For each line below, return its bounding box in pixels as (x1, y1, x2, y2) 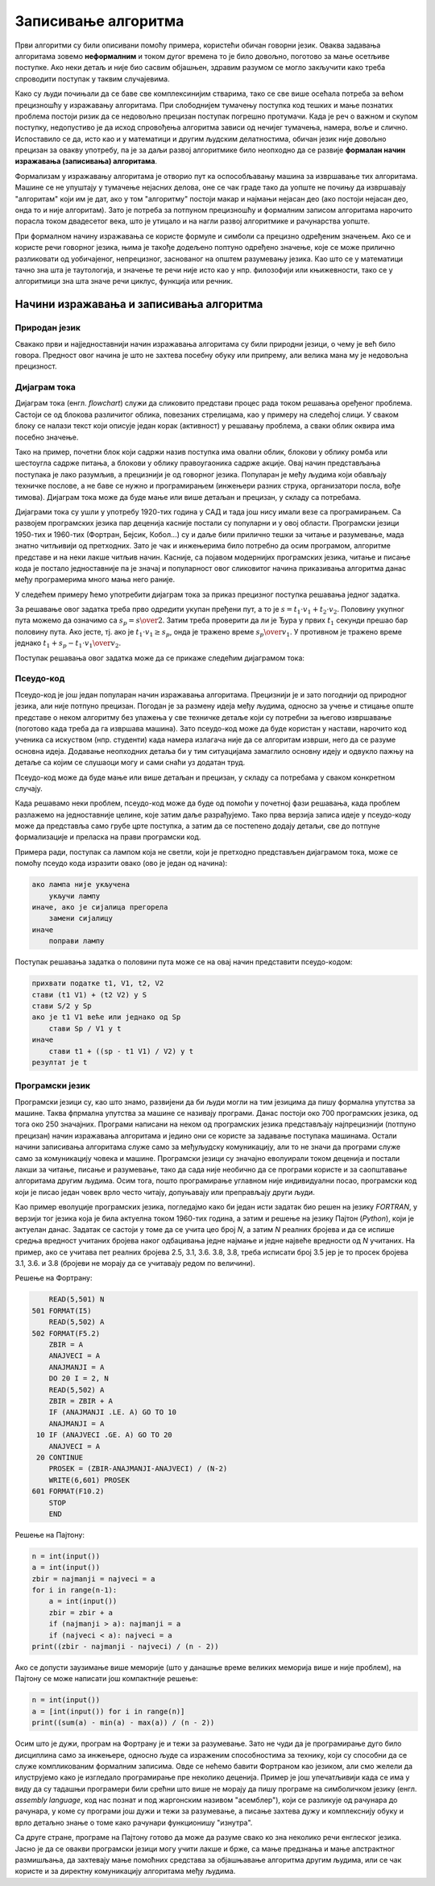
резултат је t (31, 1057, 88, 1067)
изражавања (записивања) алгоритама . (14, 156, 157, 166)
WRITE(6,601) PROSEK (48, 1476, 130, 1484)
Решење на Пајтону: (14, 1530, 85, 1539)
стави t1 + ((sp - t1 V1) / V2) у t (48, 1047, 193, 1055)
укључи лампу (48, 891, 101, 901)
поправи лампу (48, 936, 105, 946)
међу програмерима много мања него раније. (14, 575, 176, 585)
